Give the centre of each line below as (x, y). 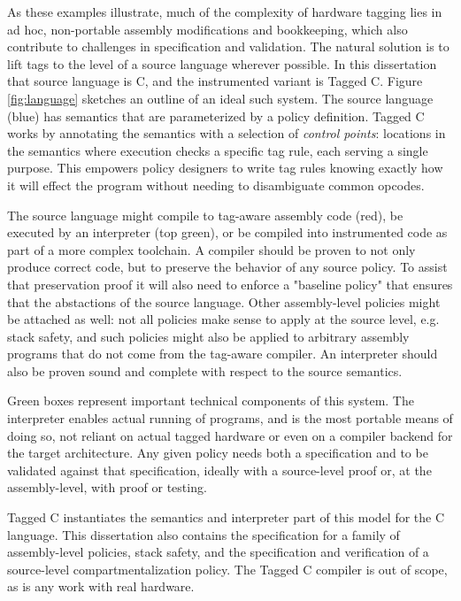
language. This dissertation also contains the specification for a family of (204, 534)
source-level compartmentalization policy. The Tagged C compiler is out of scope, (227, 569)
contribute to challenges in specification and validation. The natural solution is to (228, 46)
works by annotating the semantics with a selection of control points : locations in (227, 133)
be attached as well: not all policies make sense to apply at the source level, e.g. (223, 319)
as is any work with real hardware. (101, 586)
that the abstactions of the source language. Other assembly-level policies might (224, 301)
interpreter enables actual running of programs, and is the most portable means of (230, 418)
